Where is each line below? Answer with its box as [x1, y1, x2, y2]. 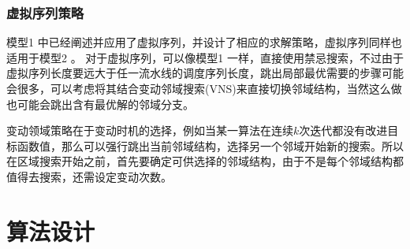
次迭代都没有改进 [299, 122, 388, 139]
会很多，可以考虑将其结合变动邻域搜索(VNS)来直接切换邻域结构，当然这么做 [6, 80, 402, 96]
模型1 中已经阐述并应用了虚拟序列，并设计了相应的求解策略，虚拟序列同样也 [6, 34, 402, 50]
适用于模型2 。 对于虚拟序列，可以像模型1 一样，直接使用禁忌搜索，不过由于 [6, 49, 404, 65]
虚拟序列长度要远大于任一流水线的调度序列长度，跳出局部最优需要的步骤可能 [6, 65, 404, 81]
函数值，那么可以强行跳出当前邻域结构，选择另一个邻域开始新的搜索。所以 [17, 137, 404, 154]
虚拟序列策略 [6, 2, 84, 22]
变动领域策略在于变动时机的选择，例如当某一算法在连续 [6, 122, 293, 139]
